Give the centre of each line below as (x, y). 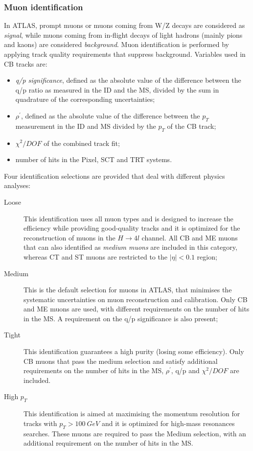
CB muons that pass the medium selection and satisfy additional (121, 361)
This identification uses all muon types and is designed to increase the (128, 218)
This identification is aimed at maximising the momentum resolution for (132, 414)
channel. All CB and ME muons (190, 237)
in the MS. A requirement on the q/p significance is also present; (121, 318)
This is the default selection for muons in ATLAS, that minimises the (128, 290)
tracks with (40, 423)
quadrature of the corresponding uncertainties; (85, 99)
